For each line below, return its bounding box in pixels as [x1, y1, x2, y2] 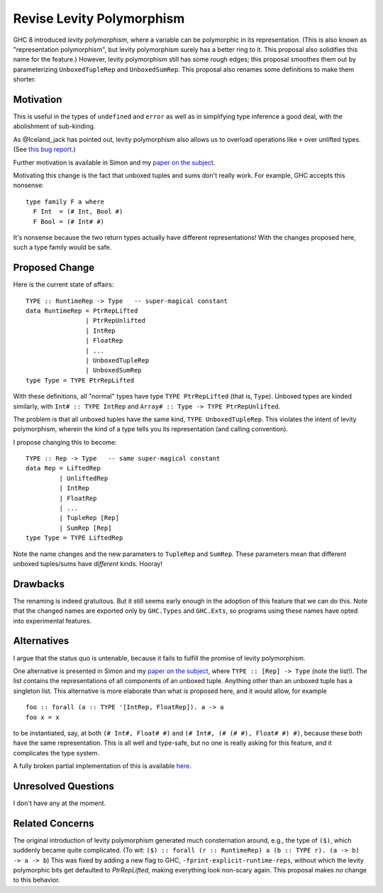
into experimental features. [13, 616, 92, 625]
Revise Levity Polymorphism [13, 11, 185, 26]
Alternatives [13, 635, 70, 647]
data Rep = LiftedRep [26, 465, 101, 472]
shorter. [13, 75, 36, 84]
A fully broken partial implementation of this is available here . [13, 762, 191, 770]
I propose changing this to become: [13, 438, 117, 446]
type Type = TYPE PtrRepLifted [26, 376, 135, 384]
